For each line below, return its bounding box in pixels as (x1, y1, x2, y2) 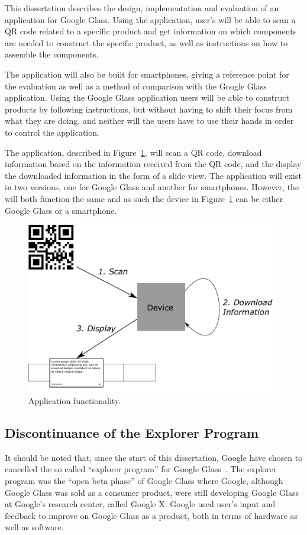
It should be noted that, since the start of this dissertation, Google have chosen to (5, 451, 303, 463)
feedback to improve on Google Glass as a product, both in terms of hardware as (5, 509, 298, 521)
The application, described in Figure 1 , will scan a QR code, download (5, 146, 262, 158)
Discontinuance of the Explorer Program (5, 424, 259, 442)
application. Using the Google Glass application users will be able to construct (5, 91, 290, 104)
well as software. (5, 521, 64, 533)
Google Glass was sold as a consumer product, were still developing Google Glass (5, 486, 299, 498)
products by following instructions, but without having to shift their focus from (5, 102, 293, 115)
